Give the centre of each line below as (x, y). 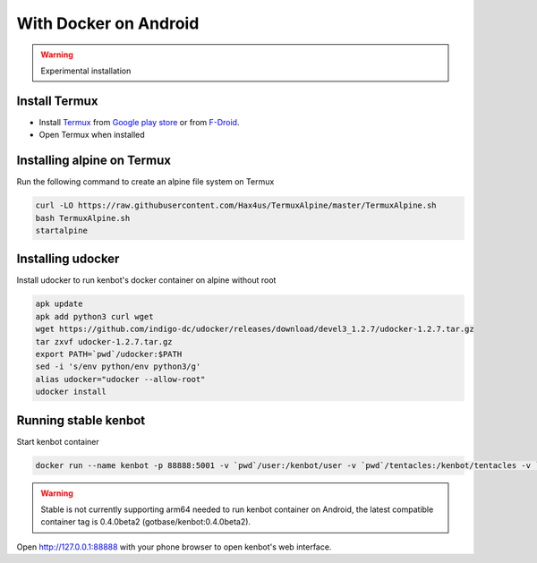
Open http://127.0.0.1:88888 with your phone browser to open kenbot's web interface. (174, 547)
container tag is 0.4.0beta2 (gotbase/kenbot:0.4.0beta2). (145, 522)
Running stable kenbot (81, 420)
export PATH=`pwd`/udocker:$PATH (109, 354)
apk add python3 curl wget (94, 316)
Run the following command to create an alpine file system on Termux (145, 182)
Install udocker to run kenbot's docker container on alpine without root (146, 280)
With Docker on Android (108, 23)
